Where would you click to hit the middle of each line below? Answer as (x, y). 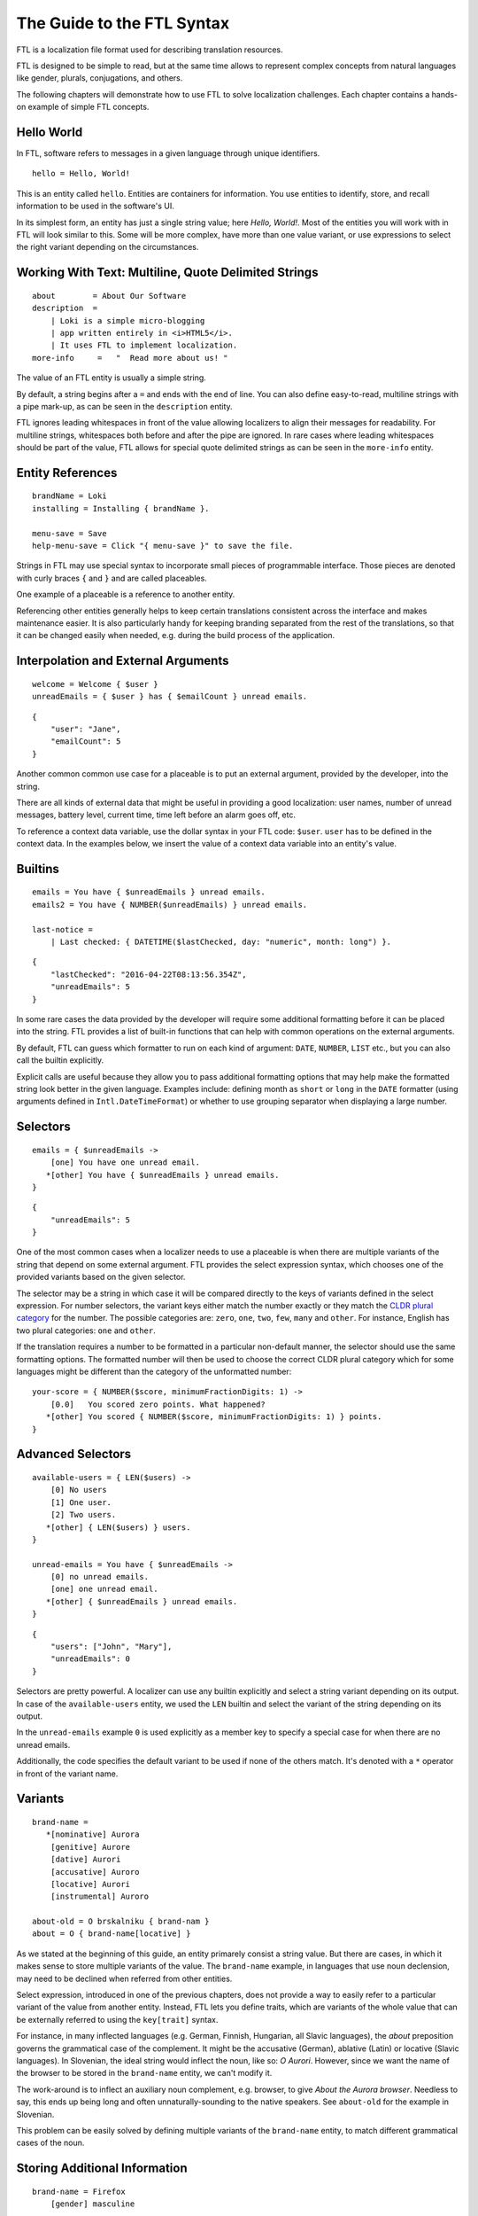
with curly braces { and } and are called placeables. (112, 578)
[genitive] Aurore (90, 1847)
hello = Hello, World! (81, 174)
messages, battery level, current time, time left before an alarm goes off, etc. (156, 815)
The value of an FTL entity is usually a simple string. (112, 378)
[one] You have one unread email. (125, 1163)
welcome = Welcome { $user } (95, 684)
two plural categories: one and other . (86, 1330)
